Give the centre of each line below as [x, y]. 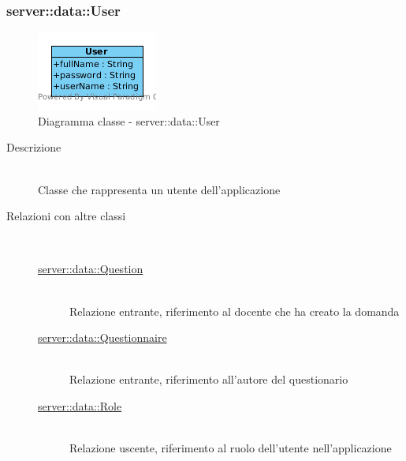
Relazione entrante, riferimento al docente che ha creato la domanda [235, 311]
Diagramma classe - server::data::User [129, 120]
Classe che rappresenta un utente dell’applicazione [159, 189]
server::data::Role [80, 405]
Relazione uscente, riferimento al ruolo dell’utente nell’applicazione [231, 448]
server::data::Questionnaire [102, 337]
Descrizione [34, 147]
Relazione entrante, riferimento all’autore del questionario [209, 379]
